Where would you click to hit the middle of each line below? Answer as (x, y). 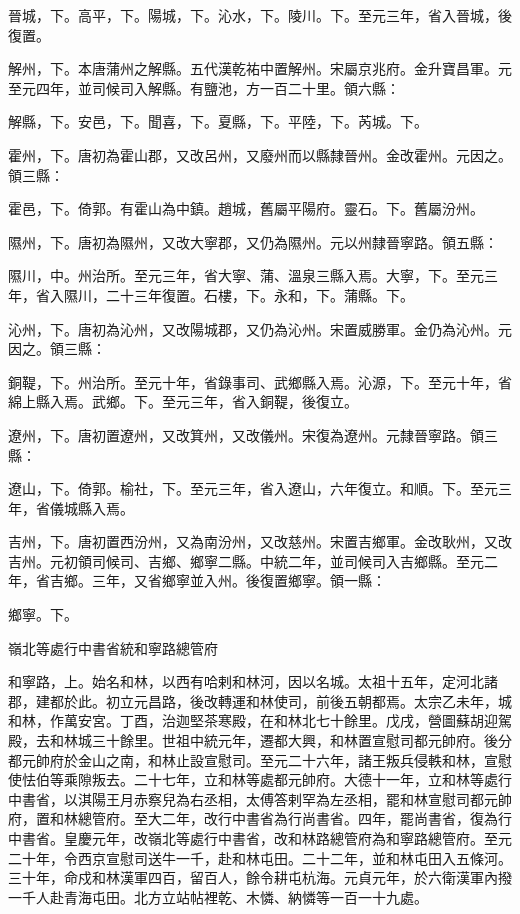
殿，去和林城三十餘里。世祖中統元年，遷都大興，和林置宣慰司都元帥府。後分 (260, 740)
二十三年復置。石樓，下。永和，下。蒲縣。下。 (259, 294)
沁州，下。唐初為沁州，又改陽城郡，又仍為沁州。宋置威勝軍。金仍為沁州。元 (260, 328)
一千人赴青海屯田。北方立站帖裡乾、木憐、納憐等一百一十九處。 (218, 896)
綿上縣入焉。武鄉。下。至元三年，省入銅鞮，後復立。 (183, 401)
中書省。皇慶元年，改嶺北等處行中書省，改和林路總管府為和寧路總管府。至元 (260, 838)
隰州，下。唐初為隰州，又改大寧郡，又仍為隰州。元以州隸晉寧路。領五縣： (253, 241)
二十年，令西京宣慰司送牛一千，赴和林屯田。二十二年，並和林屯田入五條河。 (260, 857)
